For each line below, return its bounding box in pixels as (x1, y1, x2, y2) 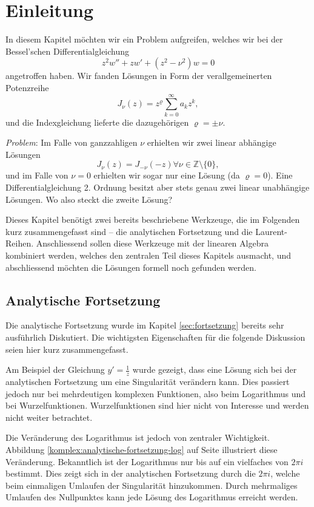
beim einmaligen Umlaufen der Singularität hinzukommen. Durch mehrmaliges (5, 478, 298, 491)
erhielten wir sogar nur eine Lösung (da (93, 169, 240, 182)
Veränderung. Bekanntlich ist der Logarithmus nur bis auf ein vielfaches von (5, 455, 289, 468)
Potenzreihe (5, 81, 49, 94)
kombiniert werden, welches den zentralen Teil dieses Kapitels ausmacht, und (5, 248, 292, 261)
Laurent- (255, 225, 287, 237)
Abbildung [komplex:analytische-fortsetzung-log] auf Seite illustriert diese (5, 443, 278, 455)
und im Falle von (5, 169, 68, 182)
